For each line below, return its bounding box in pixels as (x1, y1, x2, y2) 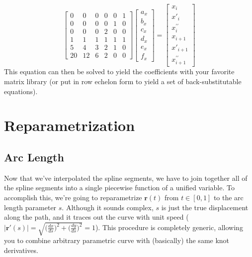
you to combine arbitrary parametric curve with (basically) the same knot (4, 235, 230, 246)
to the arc (213, 192, 244, 203)
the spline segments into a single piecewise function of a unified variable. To (4, 182, 235, 193)
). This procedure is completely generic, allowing (95, 222, 243, 233)
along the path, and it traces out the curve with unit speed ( (4, 212, 189, 222)
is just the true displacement (161, 202, 249, 212)
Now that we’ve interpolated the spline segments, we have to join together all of (4, 172, 248, 183)
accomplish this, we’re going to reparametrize (4, 192, 142, 203)
